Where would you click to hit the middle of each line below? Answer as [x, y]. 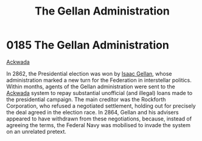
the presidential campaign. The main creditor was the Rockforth [86, 99]
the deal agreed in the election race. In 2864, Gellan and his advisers [92, 112]
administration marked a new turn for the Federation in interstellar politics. [99, 80]
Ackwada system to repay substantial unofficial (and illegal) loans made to [99, 93]
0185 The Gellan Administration [88, 45]
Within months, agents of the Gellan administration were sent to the [91, 87]
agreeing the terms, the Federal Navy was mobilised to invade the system [98, 125]
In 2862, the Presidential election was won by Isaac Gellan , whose [89, 73]
